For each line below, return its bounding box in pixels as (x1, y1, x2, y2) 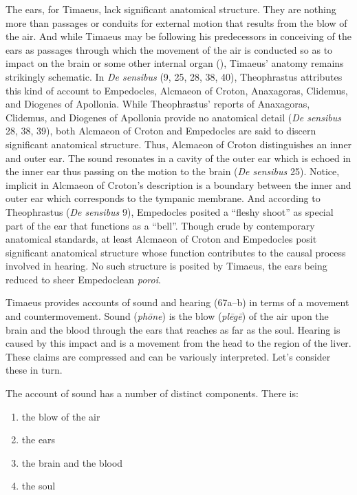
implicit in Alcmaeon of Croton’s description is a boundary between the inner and (6, 177, 351, 192)
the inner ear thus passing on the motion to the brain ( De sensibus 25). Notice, (6, 164, 340, 179)
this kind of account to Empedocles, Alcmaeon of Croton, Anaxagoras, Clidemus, (6, 83, 348, 97)
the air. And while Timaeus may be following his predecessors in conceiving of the (6, 29, 351, 43)
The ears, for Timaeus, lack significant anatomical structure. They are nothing (6, 2, 336, 16)
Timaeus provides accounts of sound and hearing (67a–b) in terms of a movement (6, 295, 349, 310)
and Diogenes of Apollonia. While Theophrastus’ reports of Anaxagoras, (6, 97, 310, 111)
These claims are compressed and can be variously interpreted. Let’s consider (6, 349, 331, 363)
